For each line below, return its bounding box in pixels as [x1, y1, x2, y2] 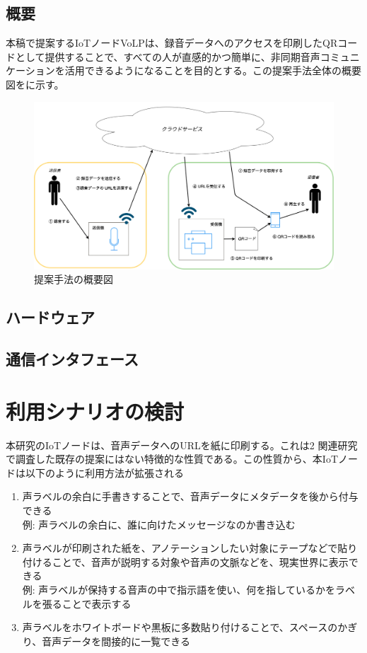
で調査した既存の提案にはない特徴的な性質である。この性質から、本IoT [6, 451, 339, 466]
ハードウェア [6, 306, 95, 328]
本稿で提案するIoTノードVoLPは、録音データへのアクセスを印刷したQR [6, 35, 338, 50]
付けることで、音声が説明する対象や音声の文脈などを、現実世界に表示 [22, 554, 349, 569]
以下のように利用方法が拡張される [25, 465, 184, 480]
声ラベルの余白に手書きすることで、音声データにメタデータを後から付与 [22, 489, 359, 504]
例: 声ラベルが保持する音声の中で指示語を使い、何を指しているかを [22, 582, 335, 597]
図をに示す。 [6, 76, 64, 91]
